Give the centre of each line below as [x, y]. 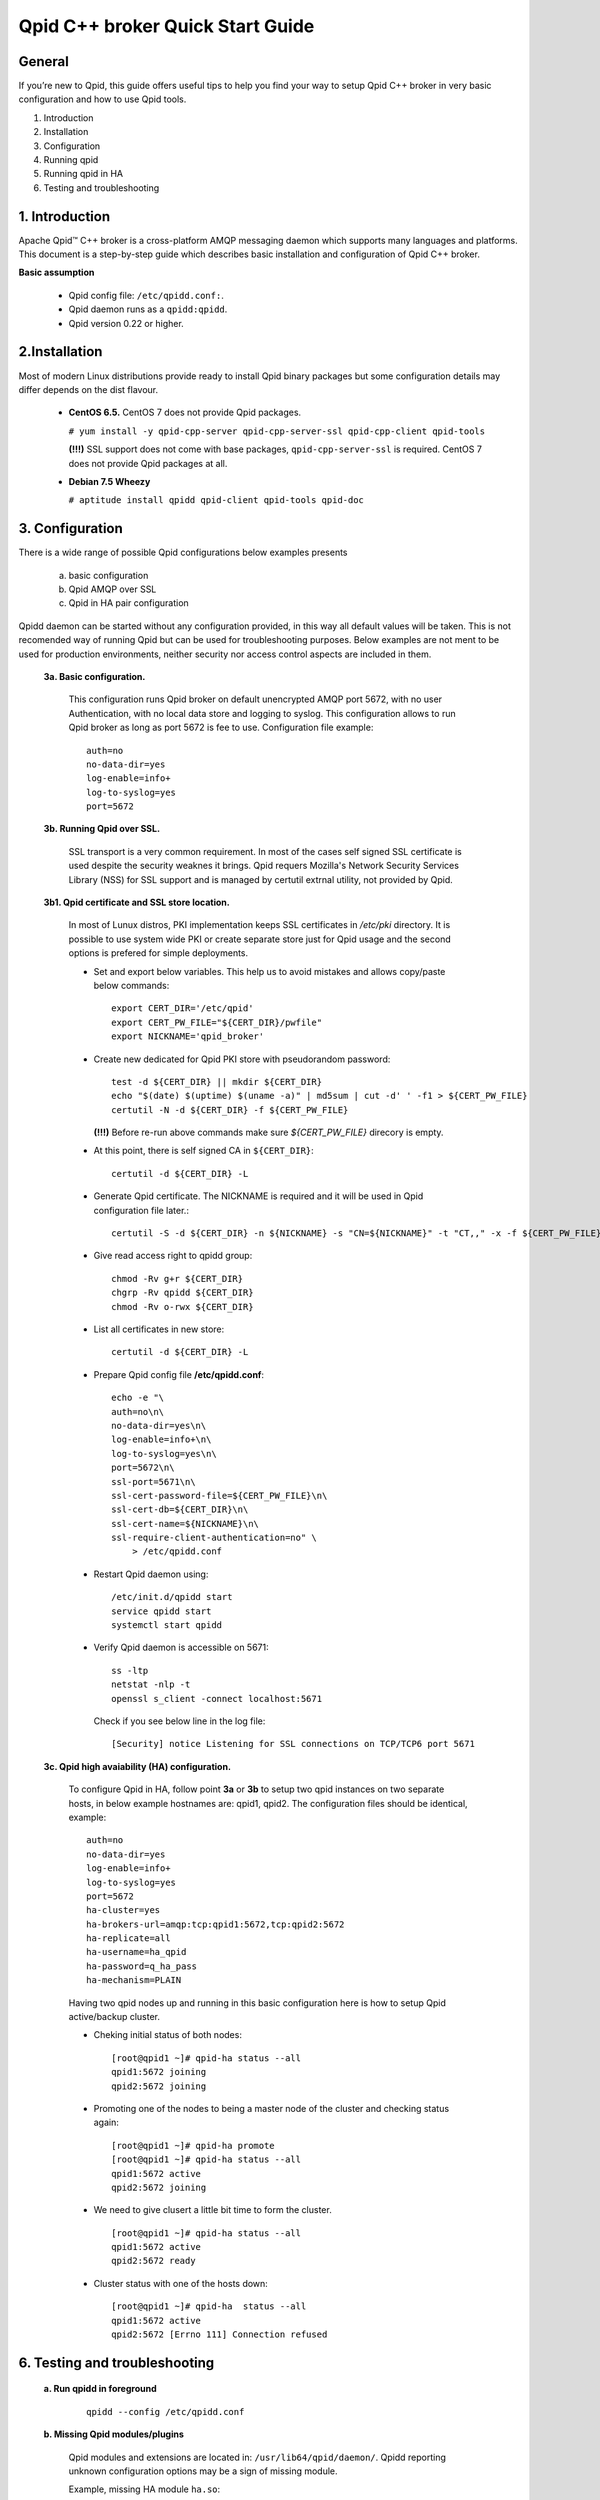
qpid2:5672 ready [153, 2261]
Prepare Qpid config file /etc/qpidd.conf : [179, 1374]
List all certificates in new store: [159, 1329]
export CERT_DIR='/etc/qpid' [182, 1008]
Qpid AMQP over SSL [112, 589]
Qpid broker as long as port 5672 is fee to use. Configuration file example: [221, 727]
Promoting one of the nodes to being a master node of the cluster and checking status [271, 2108]
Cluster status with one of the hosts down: [181, 2283]
